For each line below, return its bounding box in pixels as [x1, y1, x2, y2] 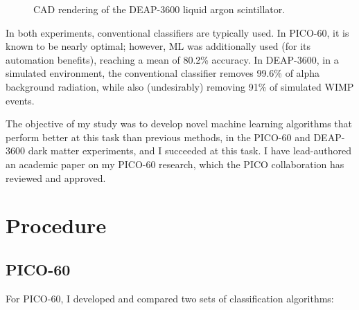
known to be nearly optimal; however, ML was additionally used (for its [6, 39, 311, 53]
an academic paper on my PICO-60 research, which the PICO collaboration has [6, 156, 344, 171]
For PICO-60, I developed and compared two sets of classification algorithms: [6, 291, 334, 305]
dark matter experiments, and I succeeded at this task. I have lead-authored [28, 143, 351, 158]
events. [6, 93, 35, 107]
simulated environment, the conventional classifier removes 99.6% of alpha [6, 66, 320, 80]
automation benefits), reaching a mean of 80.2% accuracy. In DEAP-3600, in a [6, 52, 339, 66]
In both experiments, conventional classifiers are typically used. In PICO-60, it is [6, 25, 349, 39]
